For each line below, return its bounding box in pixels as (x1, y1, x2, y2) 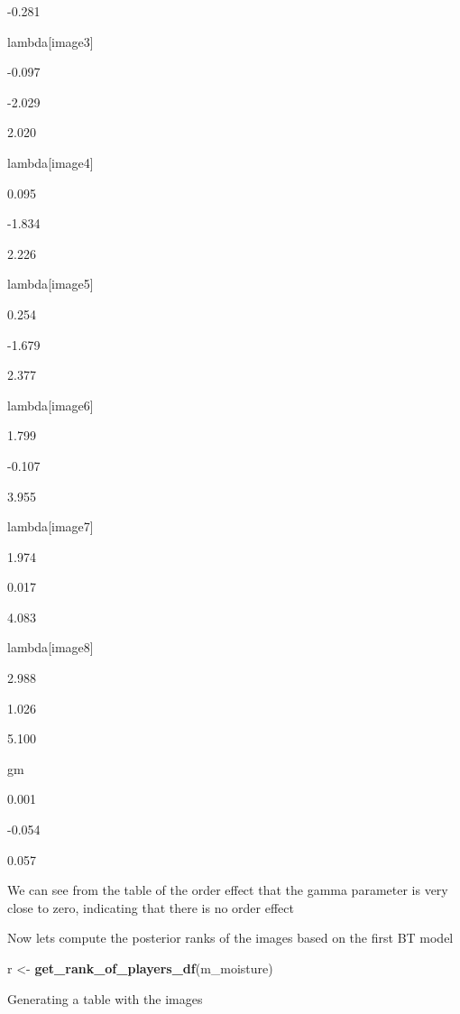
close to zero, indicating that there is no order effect (7, 898, 294, 917)
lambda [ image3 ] (7, 32, 94, 51)
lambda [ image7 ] (7, 517, 94, 536)
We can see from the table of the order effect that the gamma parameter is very (7, 880, 448, 899)
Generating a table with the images (7, 989, 203, 1008)
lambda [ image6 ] (7, 395, 94, 414)
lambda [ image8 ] (7, 638, 94, 657)
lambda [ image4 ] (7, 152, 94, 171)
